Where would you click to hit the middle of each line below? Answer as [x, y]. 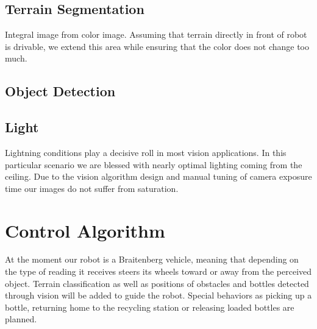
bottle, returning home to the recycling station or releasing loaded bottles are [150, 307]
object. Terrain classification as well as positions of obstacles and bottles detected [157, 283]
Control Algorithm [85, 230]
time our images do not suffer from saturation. [92, 188]
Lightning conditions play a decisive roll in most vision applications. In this [146, 152]
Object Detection [60, 91]
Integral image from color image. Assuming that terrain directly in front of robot [156, 34]
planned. [21, 319]
